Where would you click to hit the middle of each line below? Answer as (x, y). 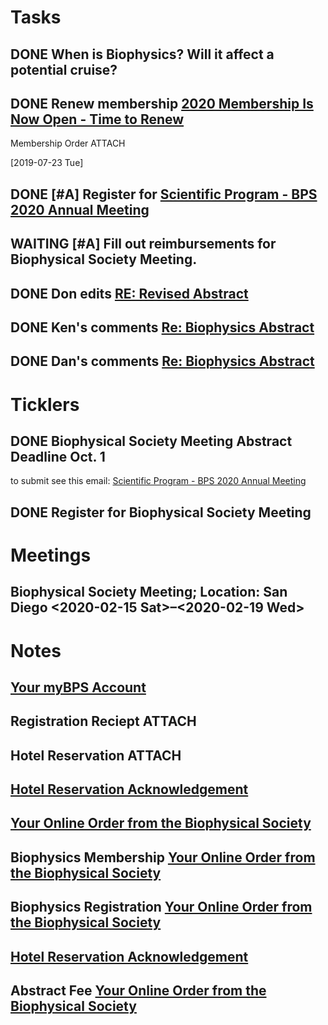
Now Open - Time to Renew (97, 119)
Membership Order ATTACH (68, 143)
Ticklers (45, 404)
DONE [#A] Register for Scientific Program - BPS (164, 194)
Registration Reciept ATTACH (103, 721)
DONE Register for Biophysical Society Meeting (161, 512)
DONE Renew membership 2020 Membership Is (162, 103)
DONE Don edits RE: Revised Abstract (129, 293)
